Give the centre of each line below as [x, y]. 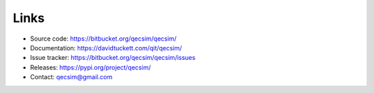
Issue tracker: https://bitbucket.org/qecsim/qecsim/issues [113, 58]
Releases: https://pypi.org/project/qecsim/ [91, 67]
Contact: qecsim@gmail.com [71, 77]
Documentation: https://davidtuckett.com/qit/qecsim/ [106, 48]
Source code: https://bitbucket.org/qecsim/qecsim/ [103, 39]
